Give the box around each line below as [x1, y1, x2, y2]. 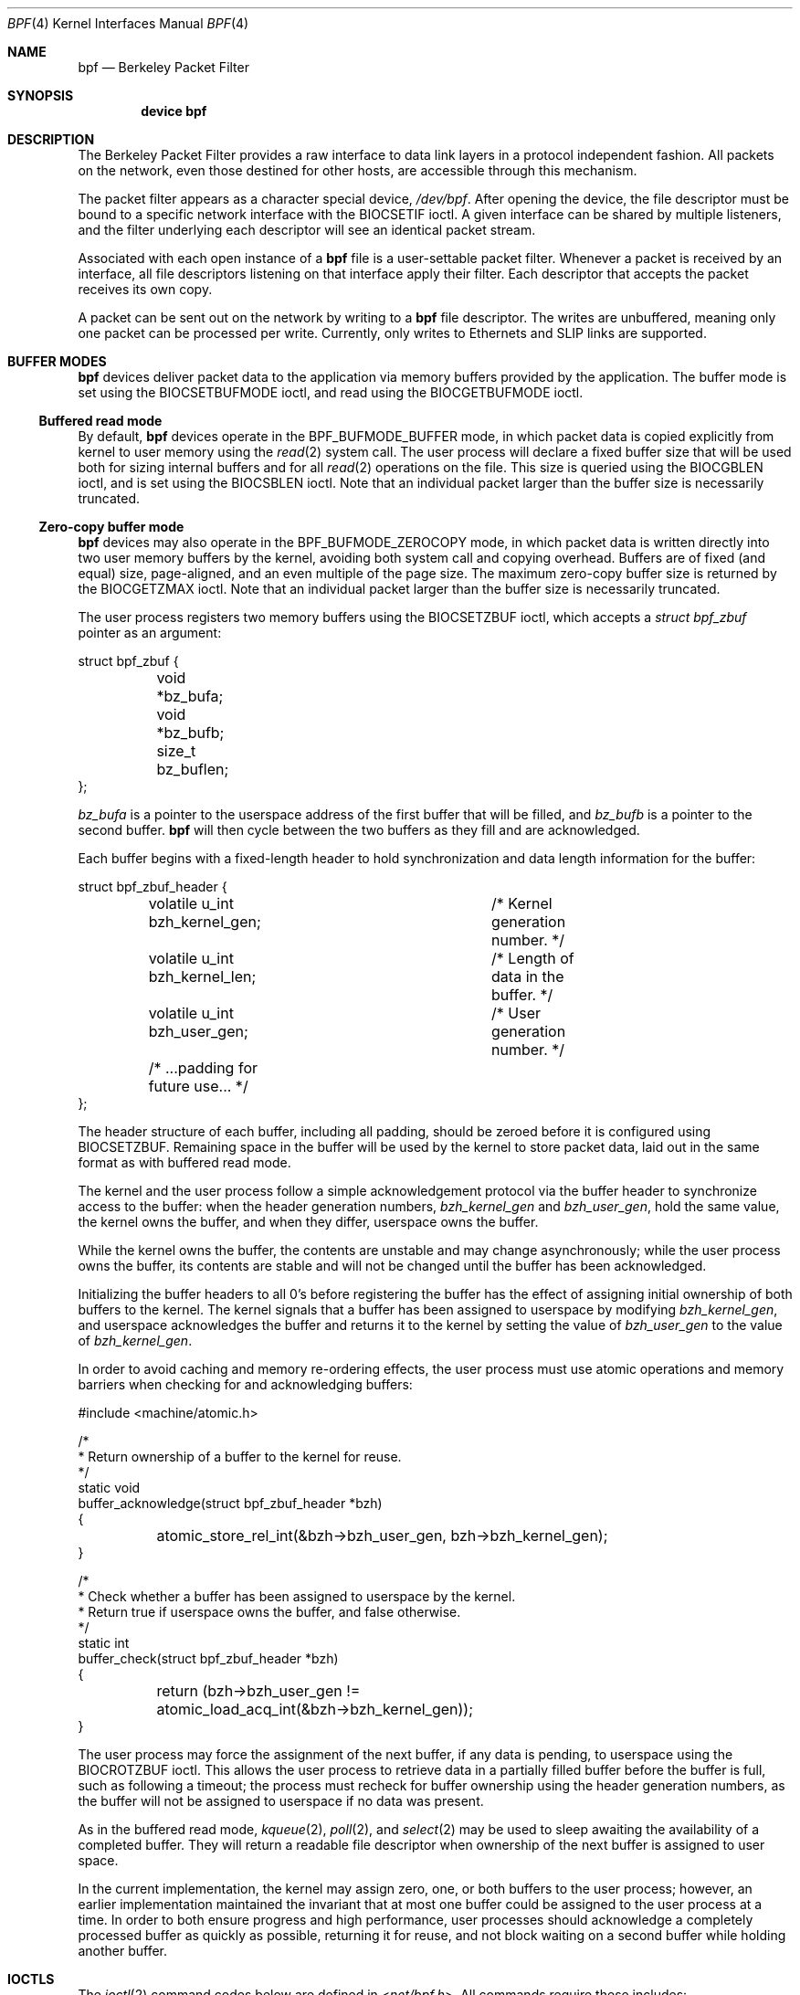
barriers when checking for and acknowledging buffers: [78, 1377, 413, 1392]
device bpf [141, 103, 207, 119]
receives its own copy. [78, 281, 213, 297]
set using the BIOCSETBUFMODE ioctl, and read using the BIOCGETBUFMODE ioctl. [78, 385, 584, 400]
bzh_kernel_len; [148, 967, 257, 986]
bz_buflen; [156, 760, 229, 778]
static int [78, 1635, 130, 1651]
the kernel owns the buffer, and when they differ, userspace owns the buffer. [78, 1214, 539, 1230]
